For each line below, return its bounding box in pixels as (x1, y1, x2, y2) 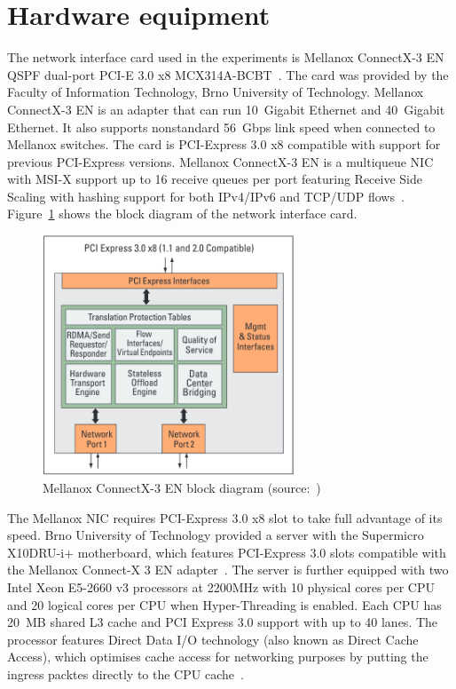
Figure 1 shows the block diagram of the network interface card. (7, 204, 358, 223)
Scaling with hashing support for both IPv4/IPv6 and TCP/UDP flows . (7, 186, 405, 205)
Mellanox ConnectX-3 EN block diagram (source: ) (43, 478, 321, 496)
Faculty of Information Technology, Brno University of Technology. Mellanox (7, 83, 424, 101)
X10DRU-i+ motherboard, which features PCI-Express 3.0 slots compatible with (7, 542, 446, 561)
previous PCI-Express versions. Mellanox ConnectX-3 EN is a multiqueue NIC (7, 152, 434, 170)
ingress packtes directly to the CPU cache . (7, 664, 244, 683)
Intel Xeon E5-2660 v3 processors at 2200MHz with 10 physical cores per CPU (7, 577, 435, 596)
